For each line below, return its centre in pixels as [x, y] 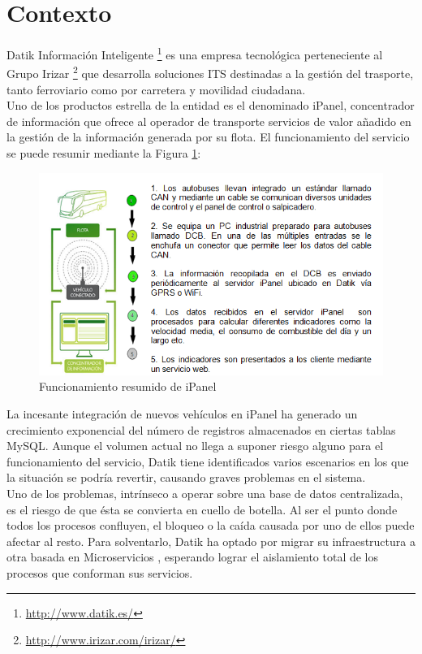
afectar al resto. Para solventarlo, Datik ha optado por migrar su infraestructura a [211, 541]
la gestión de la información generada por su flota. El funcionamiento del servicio [208, 137]
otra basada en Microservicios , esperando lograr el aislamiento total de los [193, 557]
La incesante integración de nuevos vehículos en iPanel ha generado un [182, 414]
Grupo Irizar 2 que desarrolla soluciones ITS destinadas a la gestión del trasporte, [210, 72]
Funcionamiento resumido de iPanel [128, 386]
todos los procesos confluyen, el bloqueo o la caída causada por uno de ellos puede [211, 525]
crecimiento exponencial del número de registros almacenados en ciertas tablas [201, 429]
